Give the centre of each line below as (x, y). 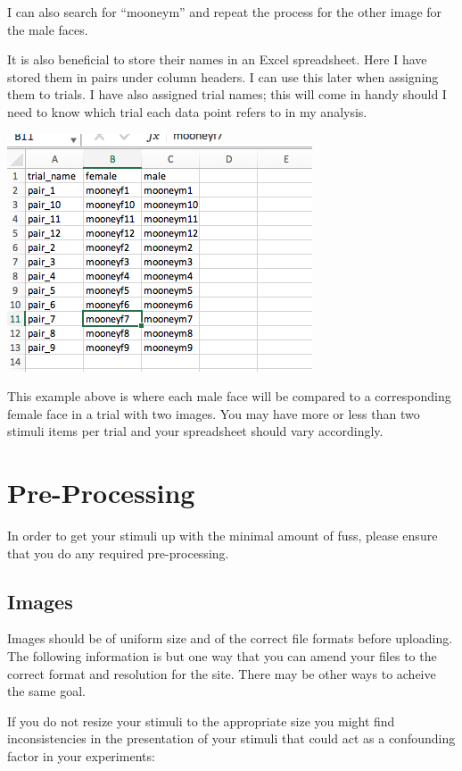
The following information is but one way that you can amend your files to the (222, 656)
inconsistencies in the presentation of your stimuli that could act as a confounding (231, 738)
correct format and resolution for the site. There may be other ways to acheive (222, 673)
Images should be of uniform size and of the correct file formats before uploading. (230, 638)
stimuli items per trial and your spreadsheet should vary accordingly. (195, 431)
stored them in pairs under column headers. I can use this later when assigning (223, 76)
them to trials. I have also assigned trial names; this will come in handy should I (227, 94)
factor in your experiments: (81, 756)
